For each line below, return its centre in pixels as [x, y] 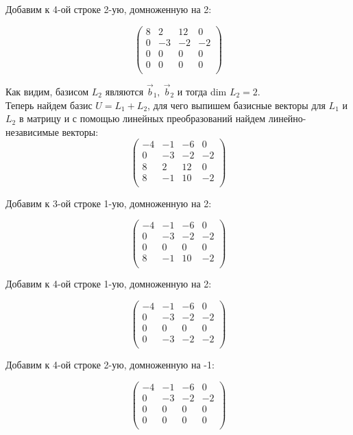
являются [124, 92]
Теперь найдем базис [49, 105]
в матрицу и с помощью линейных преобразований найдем [142, 118]
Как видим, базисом [47, 92]
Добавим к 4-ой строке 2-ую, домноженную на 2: [109, 9]
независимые [32, 131]
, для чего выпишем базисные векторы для [236, 105]
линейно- [287, 118]
